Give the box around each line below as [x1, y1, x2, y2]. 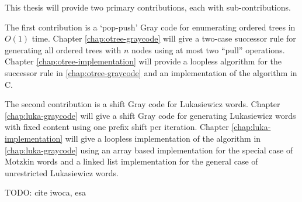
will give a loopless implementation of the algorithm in [65, 132, 261, 144]
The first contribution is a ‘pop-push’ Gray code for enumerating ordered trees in [5, 20, 296, 33]
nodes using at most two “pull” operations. [131, 43, 285, 56]
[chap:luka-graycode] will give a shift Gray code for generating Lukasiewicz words [5, 109, 296, 121]
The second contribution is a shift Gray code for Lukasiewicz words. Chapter [5, 98, 280, 110]
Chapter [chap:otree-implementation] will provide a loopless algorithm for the [5, 55, 282, 67]
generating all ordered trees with [5, 43, 122, 56]
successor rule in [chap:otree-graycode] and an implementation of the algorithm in [5, 66, 297, 78]
